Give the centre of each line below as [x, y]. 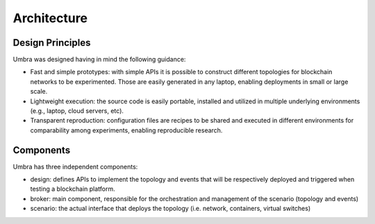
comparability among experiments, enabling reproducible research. [126, 130]
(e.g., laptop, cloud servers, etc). [77, 111]
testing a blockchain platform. [73, 189]
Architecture [50, 18]
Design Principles [52, 43]
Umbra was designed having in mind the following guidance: [99, 60]
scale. [39, 92]
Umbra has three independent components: [75, 166]
